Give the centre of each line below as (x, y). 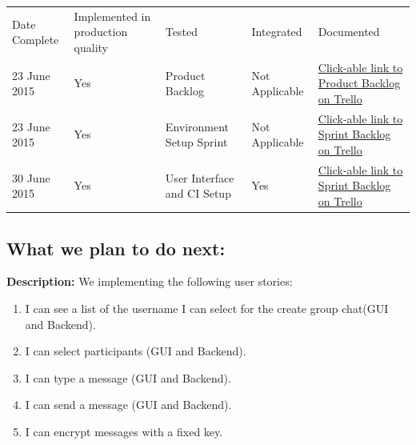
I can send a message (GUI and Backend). (128, 405)
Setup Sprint (196, 142)
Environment (197, 126)
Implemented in (112, 16)
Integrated (277, 32)
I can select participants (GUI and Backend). (136, 351)
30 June (31, 177)
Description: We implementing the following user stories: (150, 281)
